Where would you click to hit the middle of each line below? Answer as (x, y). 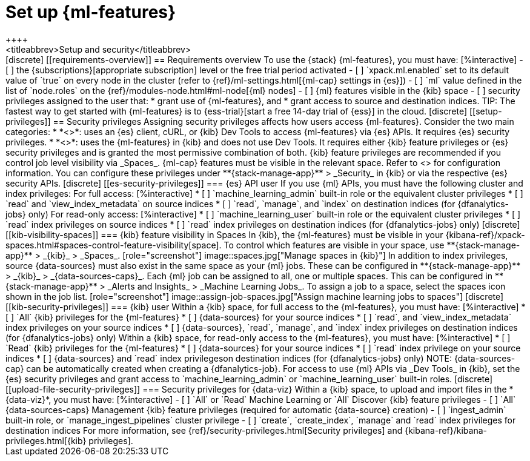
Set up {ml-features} (91, 12)
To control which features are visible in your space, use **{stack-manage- (372, 245)
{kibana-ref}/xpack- (485, 234)
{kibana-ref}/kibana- (446, 430)
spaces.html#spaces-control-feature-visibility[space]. (114, 245)
